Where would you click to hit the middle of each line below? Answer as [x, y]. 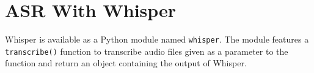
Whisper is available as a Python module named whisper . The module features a [157, 39]
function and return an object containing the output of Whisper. [126, 63]
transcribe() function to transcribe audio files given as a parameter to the [147, 51]
